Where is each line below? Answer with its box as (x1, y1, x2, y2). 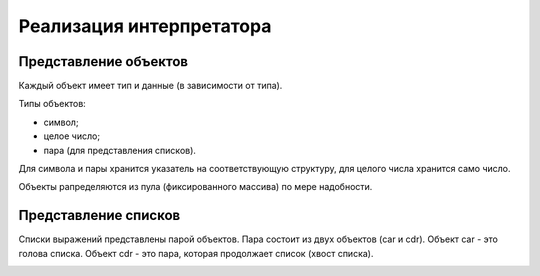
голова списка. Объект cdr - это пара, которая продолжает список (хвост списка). (18, 247, 374, 259)
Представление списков (18, 207, 181, 224)
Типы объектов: (18, 98, 87, 110)
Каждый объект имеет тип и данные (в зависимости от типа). (18, 80, 283, 92)
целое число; (43, 130, 100, 142)
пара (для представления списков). (43, 144, 197, 156)
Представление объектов (18, 53, 189, 70)
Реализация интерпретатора (18, 15, 272, 37)
